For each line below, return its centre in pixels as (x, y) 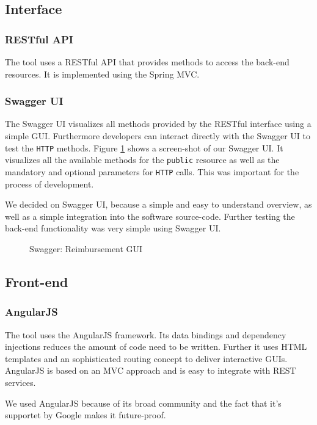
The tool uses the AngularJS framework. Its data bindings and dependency (146, 334)
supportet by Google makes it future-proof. (86, 415)
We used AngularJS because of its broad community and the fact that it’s (143, 403)
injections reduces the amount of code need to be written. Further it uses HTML (156, 347)
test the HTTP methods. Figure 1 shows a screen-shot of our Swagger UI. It (144, 147)
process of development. (49, 183)
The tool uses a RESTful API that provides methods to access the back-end (147, 62)
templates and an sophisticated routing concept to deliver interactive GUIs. (146, 358)
